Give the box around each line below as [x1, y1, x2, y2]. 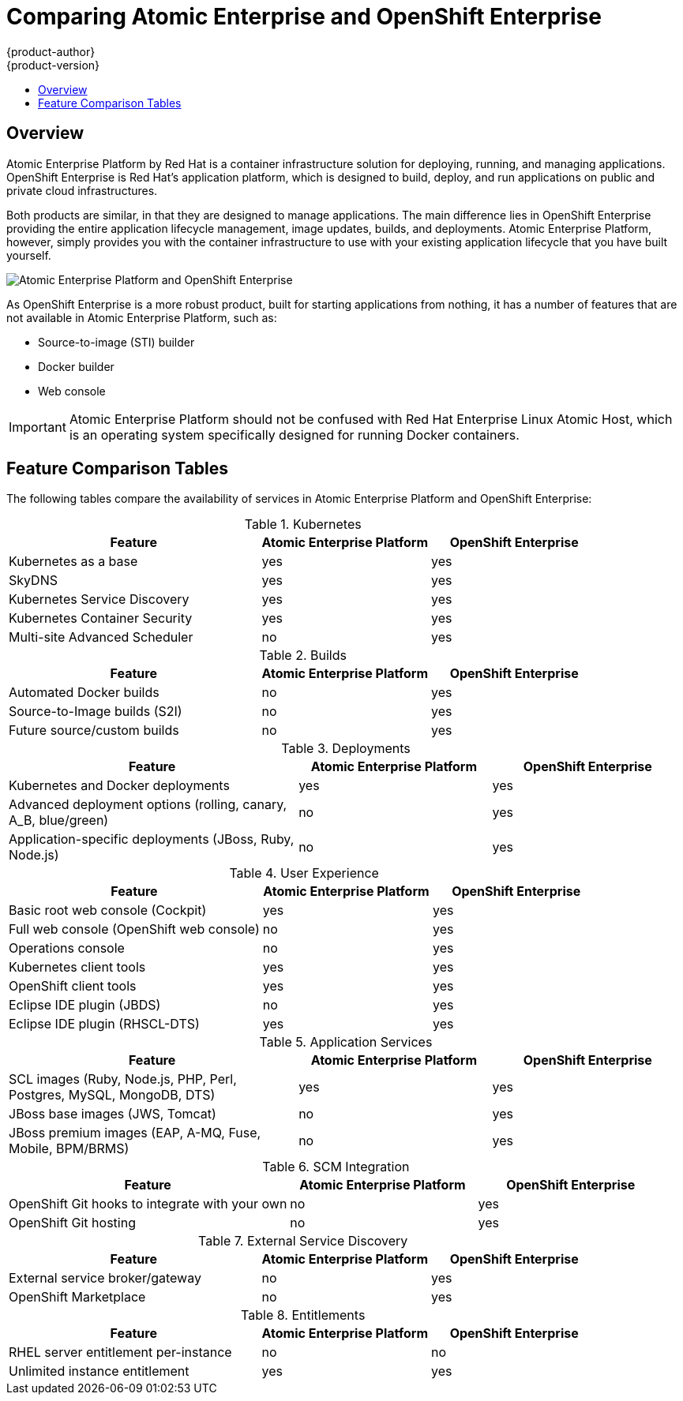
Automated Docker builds [9, 684, 159, 701]
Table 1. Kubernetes [244, 516, 362, 533]
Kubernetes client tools [9, 959, 146, 976]
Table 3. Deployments [281, 740, 411, 757]
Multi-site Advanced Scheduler [9, 629, 193, 646]
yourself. [6, 248, 51, 262]
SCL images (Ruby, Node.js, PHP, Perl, [9, 1071, 237, 1088]
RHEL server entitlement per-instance [9, 1344, 232, 1361]
